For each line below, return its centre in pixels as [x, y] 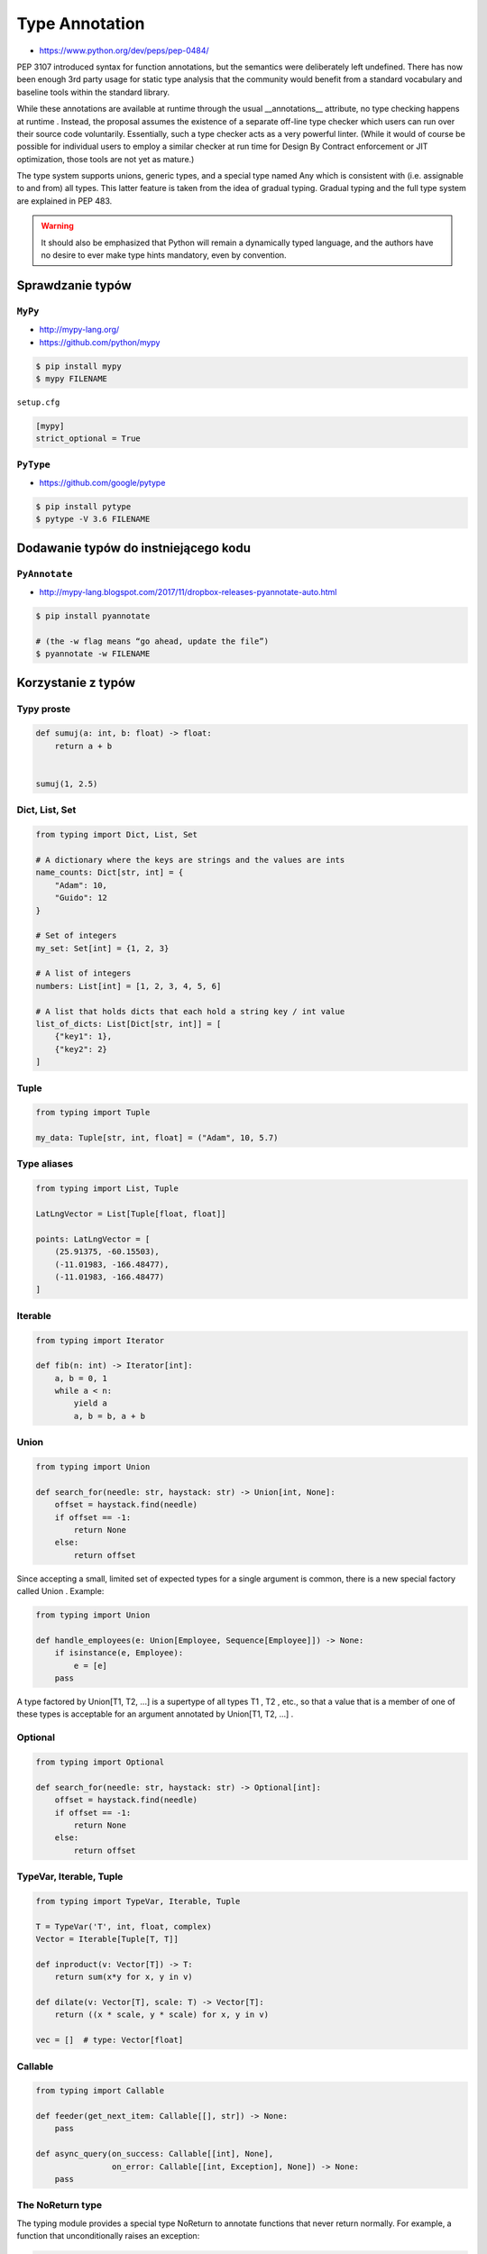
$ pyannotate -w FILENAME [93, 654]
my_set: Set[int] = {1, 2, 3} [102, 948]
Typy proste [44, 709]
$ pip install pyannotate [93, 616]
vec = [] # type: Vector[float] [110, 2040]
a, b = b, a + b [110, 1416]
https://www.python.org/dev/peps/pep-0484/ [124, 50]
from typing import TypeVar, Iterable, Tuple [138, 1901]
